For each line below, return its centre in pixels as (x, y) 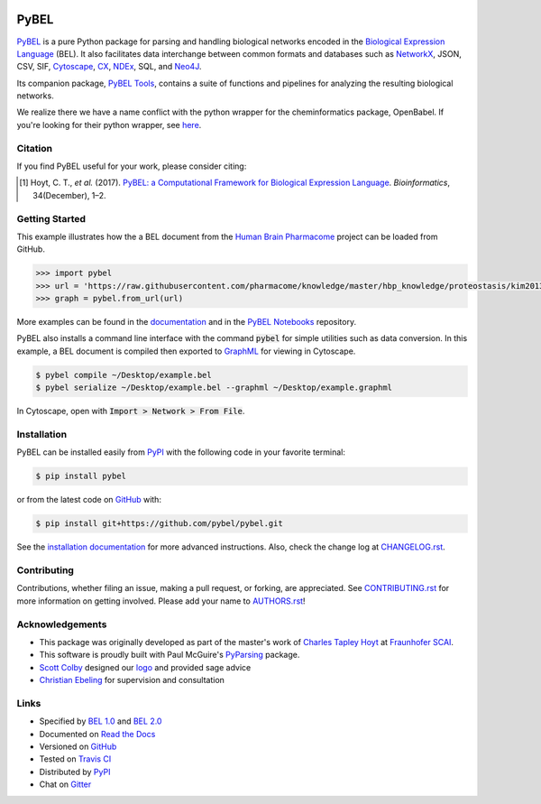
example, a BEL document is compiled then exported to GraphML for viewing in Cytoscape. (186, 351)
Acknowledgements (62, 624)
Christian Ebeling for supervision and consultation (132, 680)
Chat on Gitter (65, 784)
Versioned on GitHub (78, 747)
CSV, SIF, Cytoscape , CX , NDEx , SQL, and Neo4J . (109, 67)
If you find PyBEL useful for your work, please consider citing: (132, 166)
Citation (35, 148)
